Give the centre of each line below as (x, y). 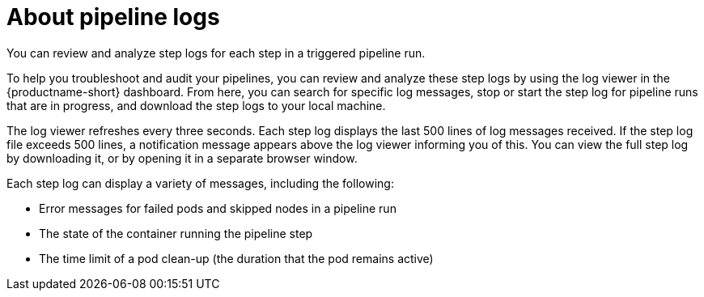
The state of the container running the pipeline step (176, 233)
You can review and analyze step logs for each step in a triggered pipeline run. (216, 53)
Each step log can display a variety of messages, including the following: (200, 183)
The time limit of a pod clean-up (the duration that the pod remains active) (236, 258)
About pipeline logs (113, 17)
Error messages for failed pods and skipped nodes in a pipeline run (218, 208)
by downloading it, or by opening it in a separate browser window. (182, 158)
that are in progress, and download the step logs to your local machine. (196, 105)
